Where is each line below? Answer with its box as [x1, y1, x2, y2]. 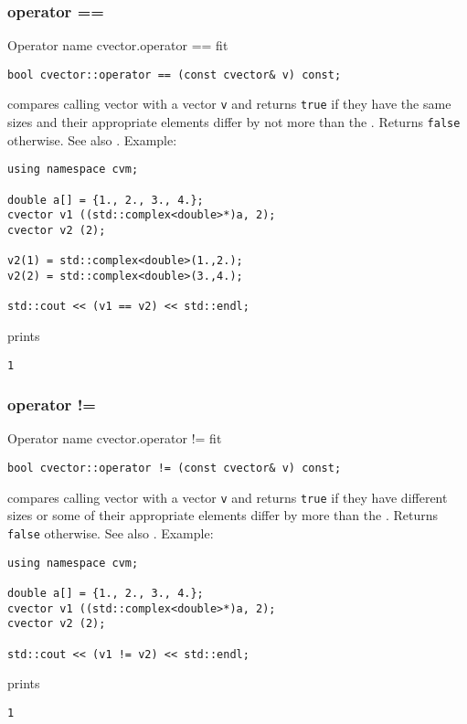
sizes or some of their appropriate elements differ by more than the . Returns [7, 506, 438, 525]
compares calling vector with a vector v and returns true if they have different [7, 487, 448, 506]
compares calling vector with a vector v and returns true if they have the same [7, 94, 451, 113]
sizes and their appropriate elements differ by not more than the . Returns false [7, 112, 461, 132]
